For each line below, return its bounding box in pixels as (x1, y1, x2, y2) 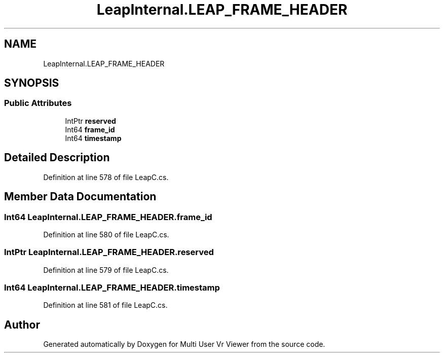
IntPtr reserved (65, 116, 116, 125)
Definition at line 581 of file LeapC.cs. (43, 301, 168, 310)
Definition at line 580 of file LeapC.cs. (43, 230, 169, 239)
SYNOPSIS (4, 77, 59, 90)
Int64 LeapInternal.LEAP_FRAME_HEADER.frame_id (4, 211, 212, 222)
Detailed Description (4, 151, 110, 164)
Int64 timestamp (65, 133, 122, 142)
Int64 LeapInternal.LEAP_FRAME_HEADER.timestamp (4, 282, 220, 293)
